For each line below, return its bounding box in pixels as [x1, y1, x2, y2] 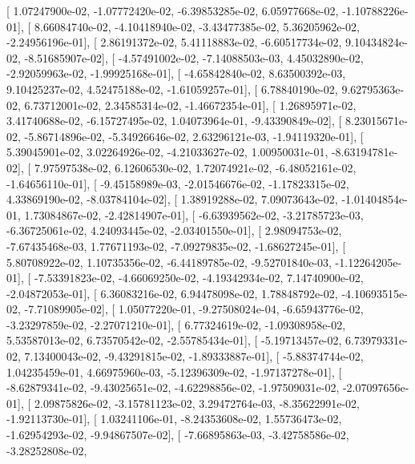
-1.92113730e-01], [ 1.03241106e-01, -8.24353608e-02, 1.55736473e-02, [6, 410, 342, 427]
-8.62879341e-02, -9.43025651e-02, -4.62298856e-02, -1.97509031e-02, [6, 379, 340, 396]
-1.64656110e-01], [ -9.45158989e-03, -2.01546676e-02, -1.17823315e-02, [6, 175, 349, 192]
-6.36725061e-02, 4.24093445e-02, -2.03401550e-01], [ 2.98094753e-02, [6, 222, 342, 239]
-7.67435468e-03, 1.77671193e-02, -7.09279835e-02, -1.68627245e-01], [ [6, 237, 346, 254]
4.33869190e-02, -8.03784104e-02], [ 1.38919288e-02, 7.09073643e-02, [6, 191, 338, 208]
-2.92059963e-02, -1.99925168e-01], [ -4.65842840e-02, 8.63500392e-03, [6, 65, 346, 82]
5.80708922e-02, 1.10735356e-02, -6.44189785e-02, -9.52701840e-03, [6, 253, 332, 270]
